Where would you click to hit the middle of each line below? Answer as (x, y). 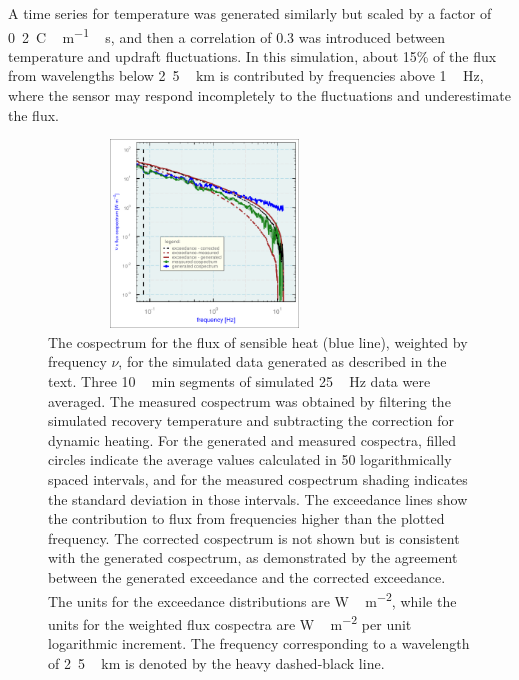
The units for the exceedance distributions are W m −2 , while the (252, 599)
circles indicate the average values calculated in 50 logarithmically (250, 459)
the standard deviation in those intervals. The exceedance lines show (258, 498)
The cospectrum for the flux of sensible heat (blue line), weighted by (258, 341)
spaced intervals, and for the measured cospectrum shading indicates (258, 478)
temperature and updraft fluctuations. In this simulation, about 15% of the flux (252, 55)
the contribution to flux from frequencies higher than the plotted (246, 518)
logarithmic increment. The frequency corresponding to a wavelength (259, 643)
